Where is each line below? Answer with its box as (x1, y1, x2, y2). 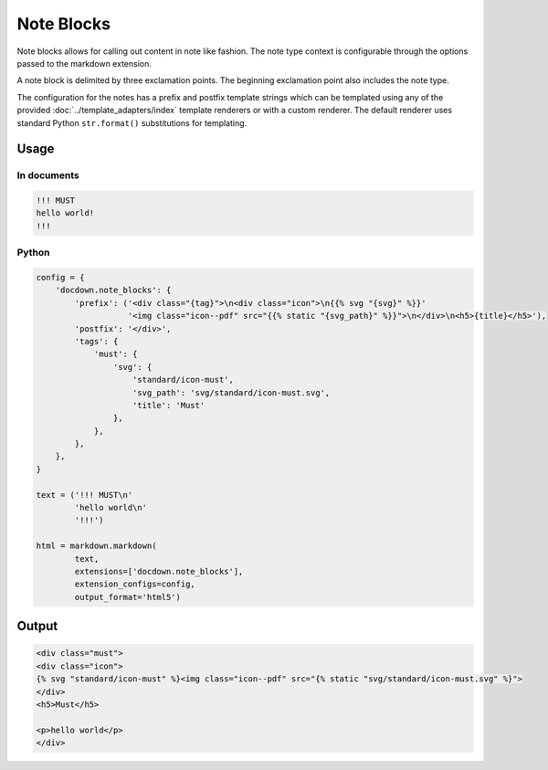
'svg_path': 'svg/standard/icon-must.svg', (132, 387, 331, 397)
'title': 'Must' (132, 400, 205, 410)
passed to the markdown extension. (16, 58, 153, 69)
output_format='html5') (74, 592, 182, 602)
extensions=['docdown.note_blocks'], (74, 566, 244, 576)
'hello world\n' (74, 502, 148, 513)
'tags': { (74, 336, 119, 346)
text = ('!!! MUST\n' (36, 490, 133, 500)
